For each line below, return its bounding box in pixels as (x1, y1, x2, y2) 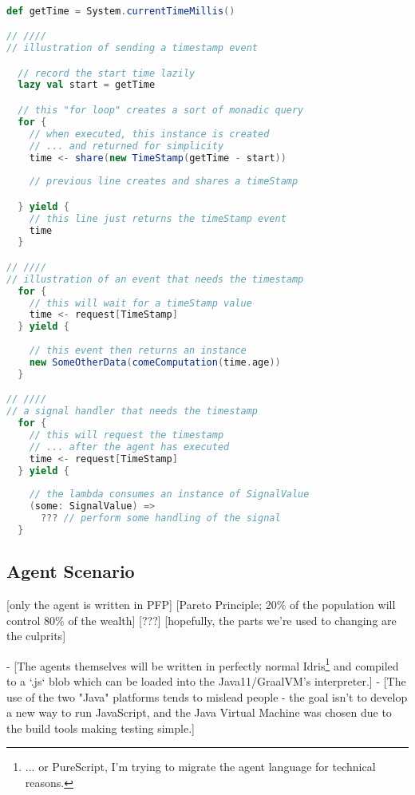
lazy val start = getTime (18, 79, 156, 91)
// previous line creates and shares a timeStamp (29, 176, 298, 188)
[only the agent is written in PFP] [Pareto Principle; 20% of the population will (6, 596, 396, 613)
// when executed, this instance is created (29, 128, 270, 140)
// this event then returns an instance (29, 345, 247, 357)
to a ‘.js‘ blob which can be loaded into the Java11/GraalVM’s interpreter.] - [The (6, 673, 406, 690)
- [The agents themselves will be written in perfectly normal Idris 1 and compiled (6, 655, 399, 674)
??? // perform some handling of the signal (40, 512, 281, 524)
